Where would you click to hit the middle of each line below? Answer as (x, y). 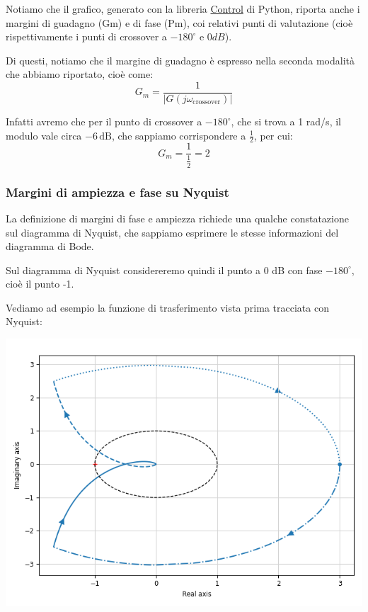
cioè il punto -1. (40, 284)
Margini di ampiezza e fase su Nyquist (117, 192)
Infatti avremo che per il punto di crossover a (104, 121)
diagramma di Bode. (50, 246)
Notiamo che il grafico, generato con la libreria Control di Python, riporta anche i (183, 8)
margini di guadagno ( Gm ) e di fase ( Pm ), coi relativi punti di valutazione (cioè (179, 22)
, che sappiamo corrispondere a (179, 135)
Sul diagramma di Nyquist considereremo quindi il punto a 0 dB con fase (164, 270)
